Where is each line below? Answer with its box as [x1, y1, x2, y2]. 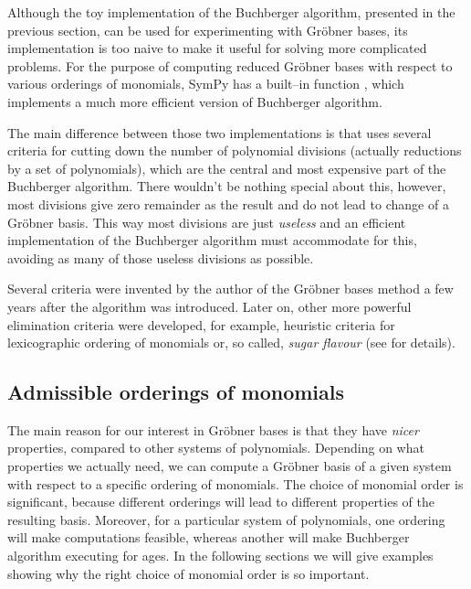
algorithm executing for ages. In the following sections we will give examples [7, 546, 434, 565]
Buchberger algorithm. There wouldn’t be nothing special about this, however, [7, 177, 446, 196]
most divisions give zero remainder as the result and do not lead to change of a [7, 194, 449, 213]
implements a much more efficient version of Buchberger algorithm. [7, 91, 382, 111]
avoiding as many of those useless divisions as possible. [7, 248, 314, 267]
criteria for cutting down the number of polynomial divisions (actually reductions [7, 141, 462, 160]
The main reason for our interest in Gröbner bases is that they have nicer [7, 420, 419, 439]
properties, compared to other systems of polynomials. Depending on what [7, 438, 424, 457]
